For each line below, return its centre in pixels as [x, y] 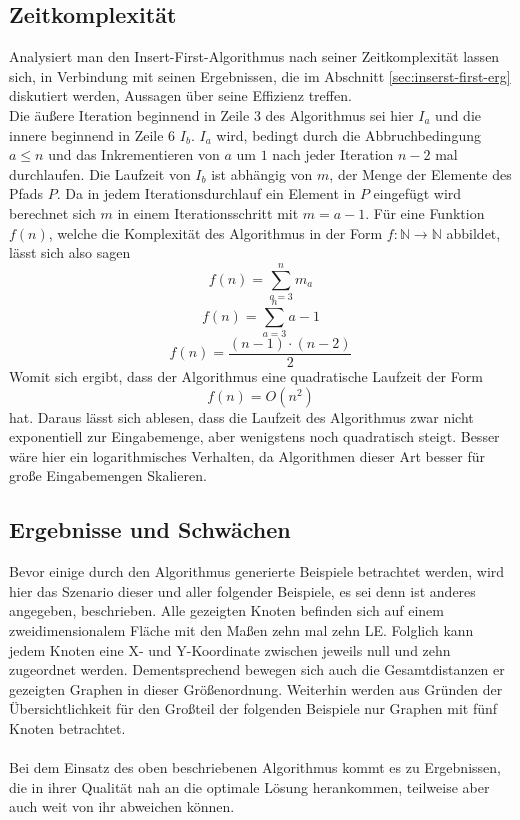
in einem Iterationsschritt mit [208, 212]
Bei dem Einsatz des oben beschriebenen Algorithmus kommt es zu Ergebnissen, [255, 767]
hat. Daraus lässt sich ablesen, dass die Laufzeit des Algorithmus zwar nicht [241, 416]
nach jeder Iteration [333, 154]
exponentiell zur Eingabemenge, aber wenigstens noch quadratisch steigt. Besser [254, 436]
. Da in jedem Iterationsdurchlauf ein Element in [206, 193]
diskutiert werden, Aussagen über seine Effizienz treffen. [180, 95]
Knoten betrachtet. [67, 727]
